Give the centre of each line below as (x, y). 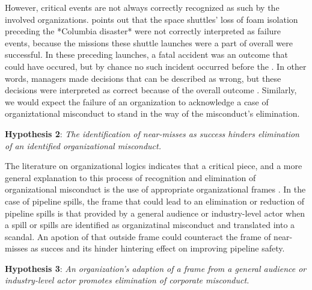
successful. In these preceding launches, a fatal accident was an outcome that (147, 54)
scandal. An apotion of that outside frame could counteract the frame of (138, 236)
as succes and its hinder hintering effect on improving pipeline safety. (158, 248)
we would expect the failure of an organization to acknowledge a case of (137, 101)
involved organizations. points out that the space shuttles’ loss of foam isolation (151, 19)
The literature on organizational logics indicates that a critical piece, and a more (154, 166)
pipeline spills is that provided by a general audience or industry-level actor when (155, 213)
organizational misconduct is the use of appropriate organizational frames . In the (155, 189)
